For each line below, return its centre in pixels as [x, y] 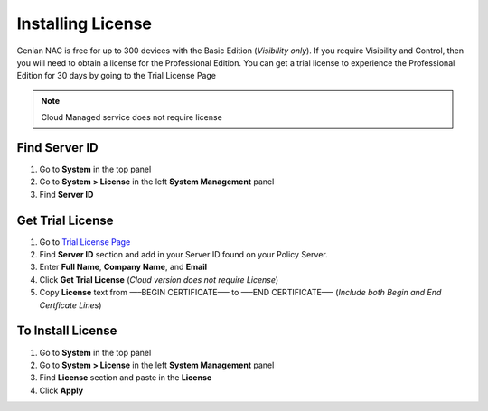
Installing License [84, 23]
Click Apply [61, 390]
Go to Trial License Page [85, 242]
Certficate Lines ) [70, 305]
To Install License [67, 331]
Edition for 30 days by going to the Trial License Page [117, 76]
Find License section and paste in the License [126, 378]
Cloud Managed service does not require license [132, 117]
